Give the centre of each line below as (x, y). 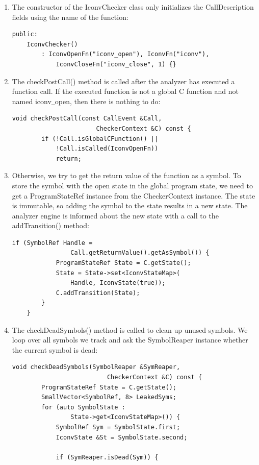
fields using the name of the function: (70, 17)
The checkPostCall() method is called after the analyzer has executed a (123, 81)
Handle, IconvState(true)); (118, 283)
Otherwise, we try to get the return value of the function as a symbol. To (126, 175)
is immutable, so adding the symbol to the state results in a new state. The (130, 205)
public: (25, 34)
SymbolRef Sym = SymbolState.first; (118, 427)
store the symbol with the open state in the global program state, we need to (132, 185)
